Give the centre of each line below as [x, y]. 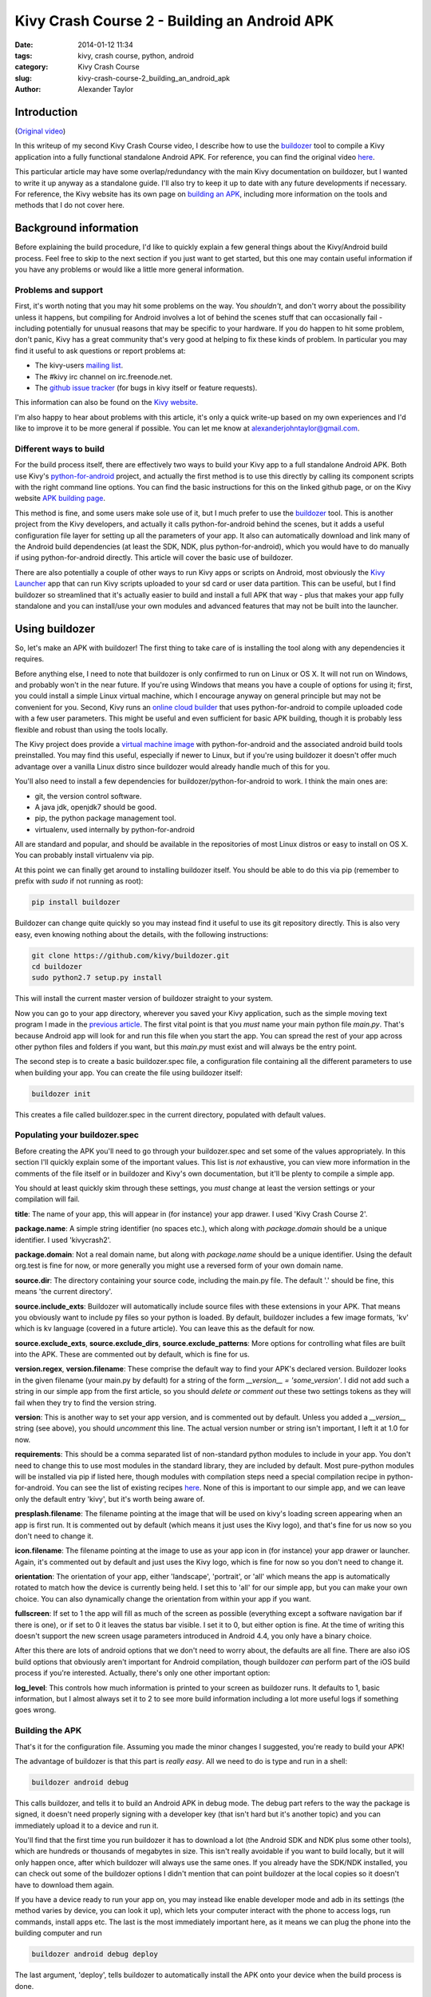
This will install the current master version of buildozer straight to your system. [144, 998]
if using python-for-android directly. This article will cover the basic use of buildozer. [154, 558]
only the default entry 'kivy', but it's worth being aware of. [110, 1499]
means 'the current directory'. [64, 1292]
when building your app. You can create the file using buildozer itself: [129, 1072]
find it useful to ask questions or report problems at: [100, 351]
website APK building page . [60, 498]
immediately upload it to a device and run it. [87, 1825]
